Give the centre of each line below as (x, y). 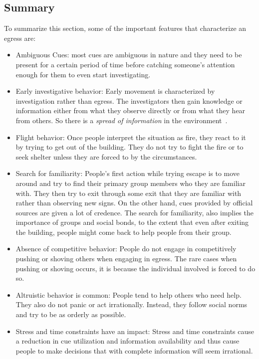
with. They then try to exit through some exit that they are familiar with (129, 193)
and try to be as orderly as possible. (71, 314)
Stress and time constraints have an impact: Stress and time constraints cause (135, 331)
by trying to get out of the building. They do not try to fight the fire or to (129, 147)
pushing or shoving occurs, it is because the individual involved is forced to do (135, 268)
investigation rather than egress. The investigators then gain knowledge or (129, 100)
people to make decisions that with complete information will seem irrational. (134, 350)
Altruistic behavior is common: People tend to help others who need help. (129, 294)
